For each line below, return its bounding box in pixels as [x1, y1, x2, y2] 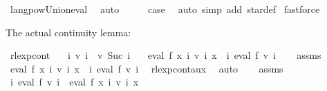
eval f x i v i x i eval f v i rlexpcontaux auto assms [10, 61, 283, 75]
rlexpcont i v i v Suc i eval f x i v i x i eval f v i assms [10, 48, 321, 62]
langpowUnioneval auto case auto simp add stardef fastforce [10, 2, 320, 16]
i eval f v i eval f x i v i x [10, 75, 139, 89]
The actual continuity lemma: [6, 25, 131, 39]
